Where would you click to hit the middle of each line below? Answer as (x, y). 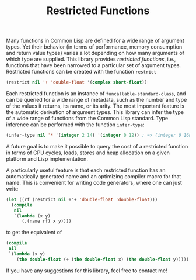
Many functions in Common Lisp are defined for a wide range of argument (95, 41)
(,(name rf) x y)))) (46, 221)
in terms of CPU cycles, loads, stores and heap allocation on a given (88, 153)
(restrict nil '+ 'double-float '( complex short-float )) (77, 82)
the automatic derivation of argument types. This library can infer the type (95, 112)
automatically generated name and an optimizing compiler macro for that (94, 176)
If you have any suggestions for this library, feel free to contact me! (87, 271)
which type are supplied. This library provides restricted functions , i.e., (91, 59)
